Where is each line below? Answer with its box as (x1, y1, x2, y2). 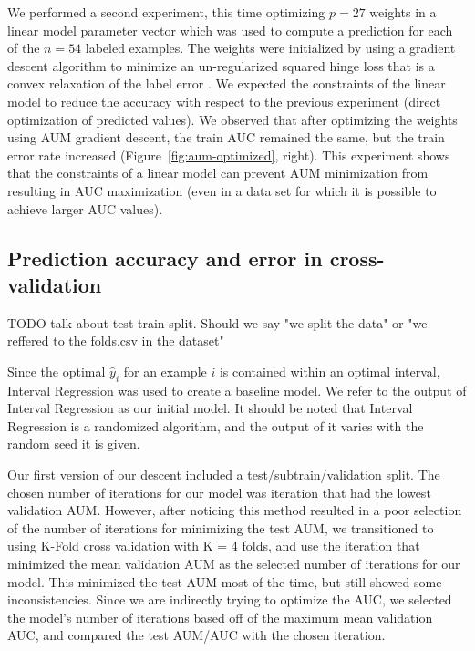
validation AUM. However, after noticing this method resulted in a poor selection (7, 501, 462, 520)
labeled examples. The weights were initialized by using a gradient (85, 38, 456, 57)
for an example (123, 361, 207, 380)
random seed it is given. (7, 434, 140, 453)
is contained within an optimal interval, (219, 361, 440, 380)
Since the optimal (7, 361, 106, 380)
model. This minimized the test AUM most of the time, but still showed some (7, 572, 442, 591)
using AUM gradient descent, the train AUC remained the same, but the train (7, 128, 445, 147)
